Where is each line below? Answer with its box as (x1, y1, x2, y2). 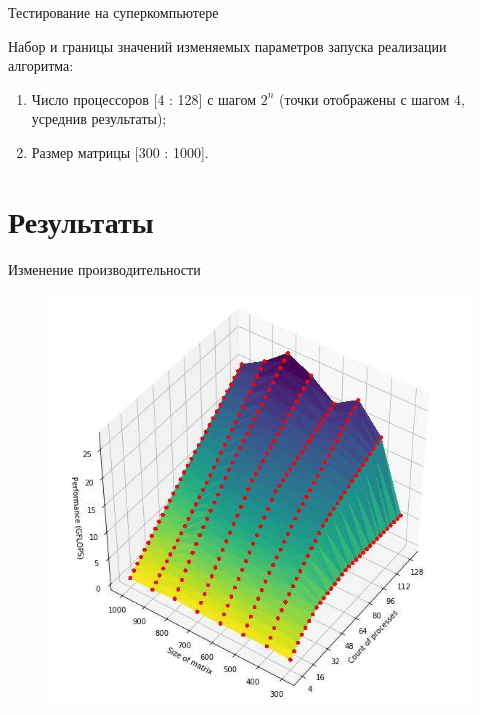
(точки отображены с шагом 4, (279, 88, 465, 109)
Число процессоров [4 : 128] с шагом (31, 88, 257, 109)
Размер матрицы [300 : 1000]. (31, 141, 209, 162)
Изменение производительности (8, 258, 201, 279)
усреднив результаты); (31, 108, 167, 129)
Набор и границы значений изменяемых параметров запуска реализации (8, 35, 447, 56)
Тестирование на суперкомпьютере (8, 2, 219, 22)
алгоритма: (8, 55, 74, 76)
